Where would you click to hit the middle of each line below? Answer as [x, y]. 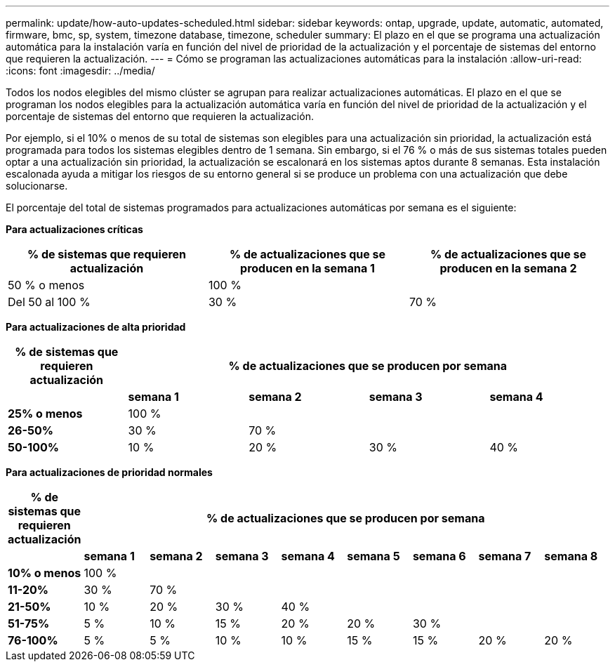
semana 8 [571, 556]
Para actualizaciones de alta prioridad [96, 327]
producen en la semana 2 [508, 268]
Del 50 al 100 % [49, 302]
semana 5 [373, 556]
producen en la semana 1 [307, 268]
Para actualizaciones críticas [74, 229]
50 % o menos [46, 285]
